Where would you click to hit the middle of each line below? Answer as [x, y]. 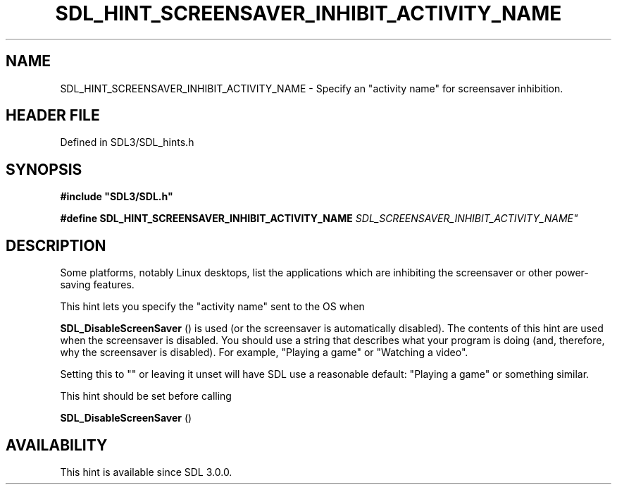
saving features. [97, 285]
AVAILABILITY [57, 445]
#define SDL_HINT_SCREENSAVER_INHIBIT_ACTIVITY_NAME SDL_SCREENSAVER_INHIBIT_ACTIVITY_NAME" [319, 219]
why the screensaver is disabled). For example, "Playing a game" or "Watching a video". [264, 353]
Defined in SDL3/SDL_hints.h [127, 142]
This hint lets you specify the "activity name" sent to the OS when [212, 307]
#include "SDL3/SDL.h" [117, 197]
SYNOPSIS [44, 169]
